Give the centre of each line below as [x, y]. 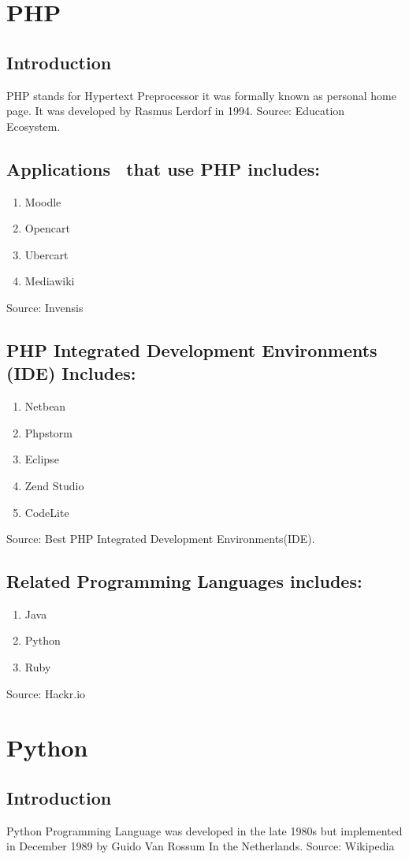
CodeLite [47, 512]
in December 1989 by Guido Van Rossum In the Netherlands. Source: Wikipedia [201, 846]
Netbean [45, 406]
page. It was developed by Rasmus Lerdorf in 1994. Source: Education [176, 111]
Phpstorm [49, 432]
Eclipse [42, 459]
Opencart [48, 228]
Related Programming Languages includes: [184, 581]
